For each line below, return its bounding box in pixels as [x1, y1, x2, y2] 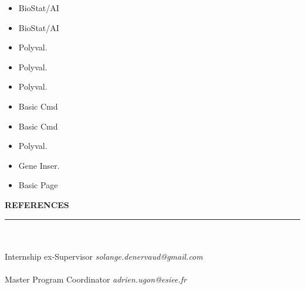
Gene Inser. [18, 159, 60, 171]
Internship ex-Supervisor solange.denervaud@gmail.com [5, 250, 203, 262]
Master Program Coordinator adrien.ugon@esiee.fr [5, 273, 187, 285]
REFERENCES [5, 198, 69, 210]
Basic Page [18, 179, 58, 191]
